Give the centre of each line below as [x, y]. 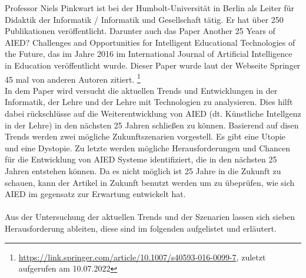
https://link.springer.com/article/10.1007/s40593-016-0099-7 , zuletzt [142, 257]
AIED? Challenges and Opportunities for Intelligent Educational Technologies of [150, 42]
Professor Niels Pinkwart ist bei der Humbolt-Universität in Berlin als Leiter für [149, 8]
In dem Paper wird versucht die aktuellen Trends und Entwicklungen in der [141, 90]
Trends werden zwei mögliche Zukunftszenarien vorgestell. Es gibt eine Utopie [145, 136]
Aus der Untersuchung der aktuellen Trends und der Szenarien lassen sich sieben [150, 217]
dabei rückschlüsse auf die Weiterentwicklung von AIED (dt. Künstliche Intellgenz [153, 113]
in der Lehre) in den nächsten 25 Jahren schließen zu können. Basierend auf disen [152, 125]
